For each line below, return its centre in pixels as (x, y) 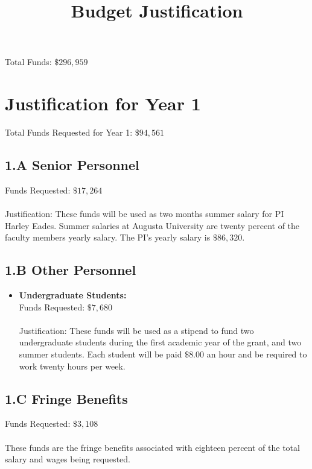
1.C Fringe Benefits (66, 398)
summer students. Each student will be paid (100, 354)
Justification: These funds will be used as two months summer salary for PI (145, 214)
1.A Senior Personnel (72, 165)
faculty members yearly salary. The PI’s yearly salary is (108, 237)
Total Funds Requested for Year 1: (69, 132)
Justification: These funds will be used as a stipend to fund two (136, 330)
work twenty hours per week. (72, 366)
